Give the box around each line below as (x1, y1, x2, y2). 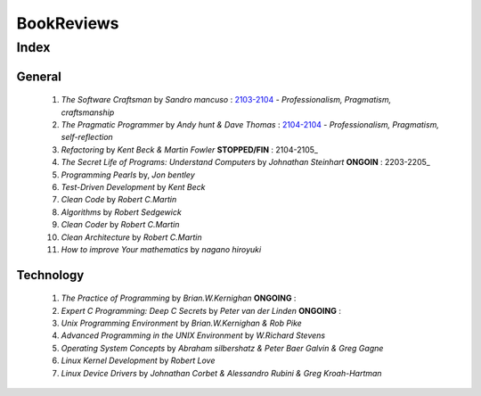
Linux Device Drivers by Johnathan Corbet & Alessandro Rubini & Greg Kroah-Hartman (61, 367, 382, 378)
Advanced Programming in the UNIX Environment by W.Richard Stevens (61, 330, 325, 341)
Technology (16, 268, 85, 283)
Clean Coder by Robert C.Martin (61, 219, 180, 230)
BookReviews (16, 13, 119, 33)
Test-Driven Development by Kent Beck (61, 181, 206, 192)
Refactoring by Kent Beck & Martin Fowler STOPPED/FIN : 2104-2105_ (61, 144, 318, 155)
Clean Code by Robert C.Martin (61, 194, 177, 205)
